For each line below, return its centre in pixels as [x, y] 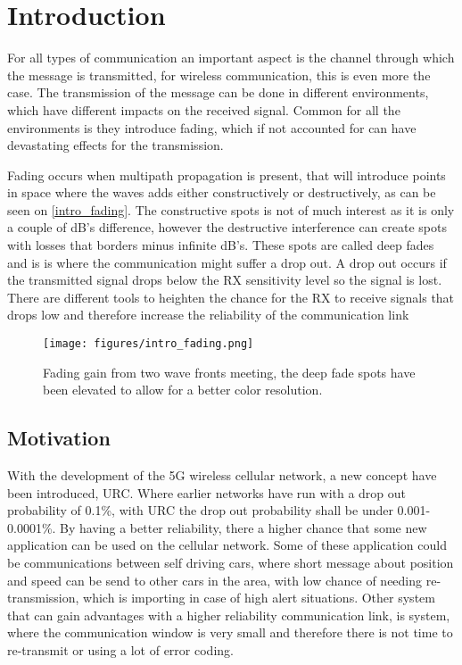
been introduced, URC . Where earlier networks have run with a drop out [207, 492]
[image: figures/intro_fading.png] [148, 344]
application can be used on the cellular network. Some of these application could [227, 545]
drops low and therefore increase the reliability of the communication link [208, 315]
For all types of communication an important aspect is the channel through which [231, 58]
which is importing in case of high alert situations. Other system [259, 598]
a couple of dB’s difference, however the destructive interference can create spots [227, 227]
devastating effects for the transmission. [115, 145]
